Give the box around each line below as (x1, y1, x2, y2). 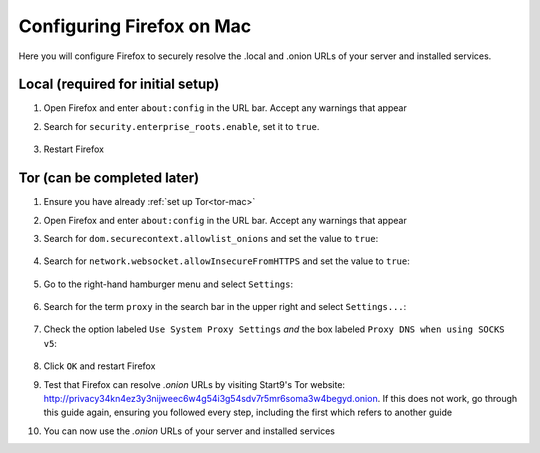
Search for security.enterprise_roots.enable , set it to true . (43, 120, 320, 132)
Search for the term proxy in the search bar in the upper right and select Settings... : (43, 301, 407, 313)
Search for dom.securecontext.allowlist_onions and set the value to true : (43, 232, 379, 244)
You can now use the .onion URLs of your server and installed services (43, 425, 335, 437)
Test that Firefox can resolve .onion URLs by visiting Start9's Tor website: (43, 378, 345, 390)
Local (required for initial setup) (18, 76, 220, 93)
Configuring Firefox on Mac (18, 15, 252, 37)
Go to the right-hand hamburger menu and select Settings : (43, 278, 294, 290)
